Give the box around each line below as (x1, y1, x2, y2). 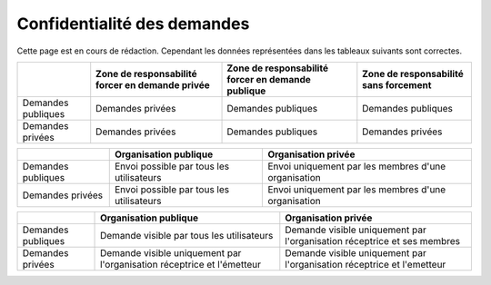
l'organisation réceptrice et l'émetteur (100, 258, 262, 270)
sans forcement (362, 78, 432, 91)
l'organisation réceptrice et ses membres (285, 234, 461, 247)
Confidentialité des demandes (16, 14, 250, 34)
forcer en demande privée (95, 78, 211, 91)
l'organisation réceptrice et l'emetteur (285, 258, 446, 270)
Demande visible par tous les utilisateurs (100, 229, 274, 241)
